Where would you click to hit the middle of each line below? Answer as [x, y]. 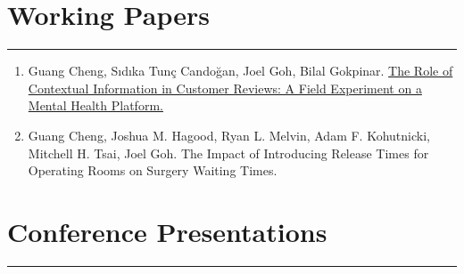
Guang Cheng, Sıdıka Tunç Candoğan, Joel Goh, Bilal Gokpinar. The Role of [240, 71]
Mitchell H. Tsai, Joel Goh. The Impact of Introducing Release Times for [228, 153]
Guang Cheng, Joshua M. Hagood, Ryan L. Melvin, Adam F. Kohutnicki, [229, 135]
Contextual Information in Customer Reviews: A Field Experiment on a [225, 88]
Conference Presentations [167, 231]
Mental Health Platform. [95, 105]
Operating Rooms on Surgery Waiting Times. [153, 170]
